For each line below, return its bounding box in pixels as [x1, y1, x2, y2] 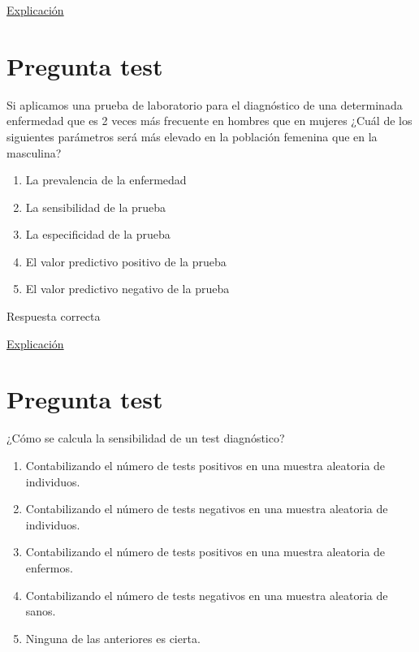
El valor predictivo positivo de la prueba [25, 253, 227, 270]
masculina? [6, 144, 62, 161]
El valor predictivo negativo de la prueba [25, 280, 230, 297]
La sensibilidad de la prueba [25, 198, 166, 215]
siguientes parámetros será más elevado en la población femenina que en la [6, 127, 378, 145]
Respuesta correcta [6, 308, 101, 325]
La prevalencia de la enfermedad [25, 171, 187, 188]
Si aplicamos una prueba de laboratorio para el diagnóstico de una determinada [6, 96, 403, 113]
